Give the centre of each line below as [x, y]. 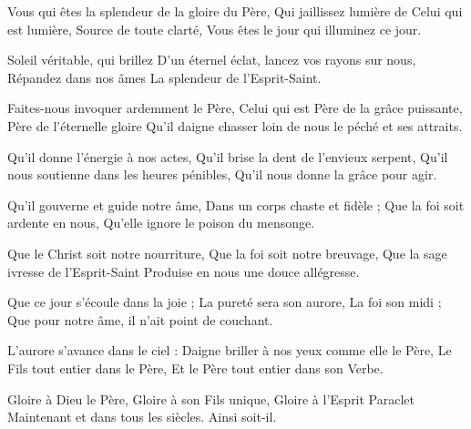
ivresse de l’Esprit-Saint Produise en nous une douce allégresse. [184, 271]
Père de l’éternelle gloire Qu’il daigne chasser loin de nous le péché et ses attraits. [235, 125]
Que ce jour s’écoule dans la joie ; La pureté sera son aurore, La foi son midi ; [225, 302]
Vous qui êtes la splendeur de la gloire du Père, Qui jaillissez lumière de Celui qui [235, 11]
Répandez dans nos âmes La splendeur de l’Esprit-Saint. [164, 77]
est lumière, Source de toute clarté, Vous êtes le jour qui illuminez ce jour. [215, 29]
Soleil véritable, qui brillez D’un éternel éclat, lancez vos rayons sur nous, [212, 60]
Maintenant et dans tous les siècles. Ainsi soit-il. [142, 417]
